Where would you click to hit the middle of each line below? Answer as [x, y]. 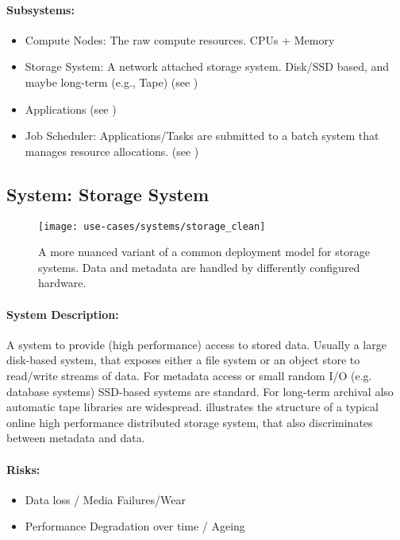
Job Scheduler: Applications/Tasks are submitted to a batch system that [202, 136]
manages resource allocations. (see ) [112, 151]
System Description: [63, 314]
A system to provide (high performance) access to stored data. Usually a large [196, 344]
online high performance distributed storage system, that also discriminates [190, 422]
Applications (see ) [71, 109]
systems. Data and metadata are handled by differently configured [199, 267]
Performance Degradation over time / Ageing [135, 526]
